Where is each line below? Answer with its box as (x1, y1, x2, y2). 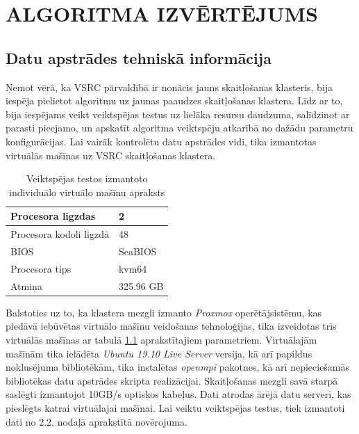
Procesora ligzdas (10, 209, 96, 223)
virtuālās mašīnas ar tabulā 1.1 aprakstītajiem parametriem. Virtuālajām (6, 332, 317, 346)
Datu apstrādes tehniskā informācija (6, 47, 272, 68)
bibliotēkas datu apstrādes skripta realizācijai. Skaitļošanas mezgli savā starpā (6, 373, 338, 387)
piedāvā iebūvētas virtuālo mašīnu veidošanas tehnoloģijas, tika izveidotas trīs (6, 319, 337, 333)
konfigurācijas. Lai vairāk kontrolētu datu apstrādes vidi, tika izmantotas (6, 134, 317, 148)
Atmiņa (10, 278, 42, 293)
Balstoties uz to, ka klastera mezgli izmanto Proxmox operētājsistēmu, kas (6, 305, 322, 319)
